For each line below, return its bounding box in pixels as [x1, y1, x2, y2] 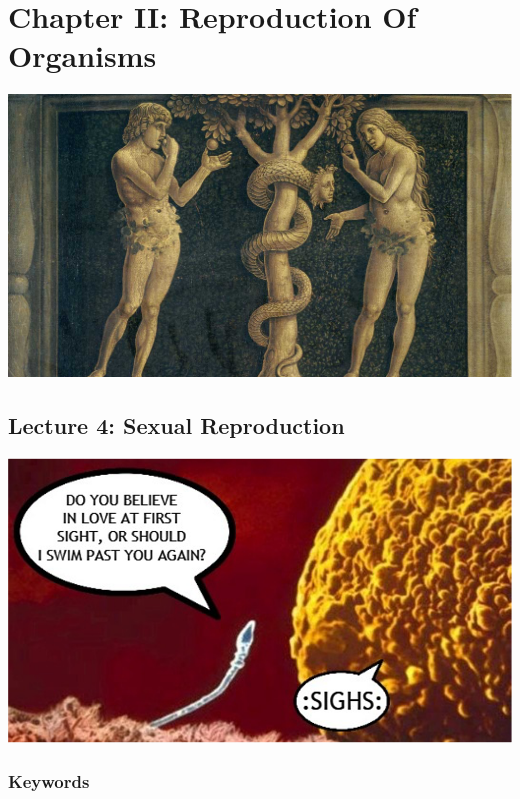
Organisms [8, 35, 157, 76]
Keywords [8, 769, 90, 794]
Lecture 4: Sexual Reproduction [8, 410, 345, 441]
